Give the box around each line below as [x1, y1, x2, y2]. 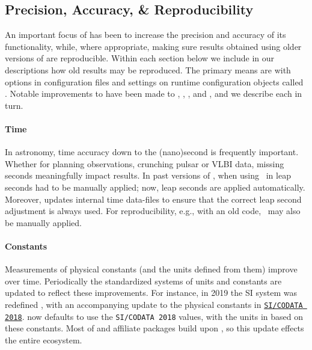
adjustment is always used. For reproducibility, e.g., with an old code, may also [5, 204, 301, 217]
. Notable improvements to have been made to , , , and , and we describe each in [5, 87, 302, 100]
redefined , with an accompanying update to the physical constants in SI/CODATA [5, 298, 303, 310]
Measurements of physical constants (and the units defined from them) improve [5, 263, 298, 275]
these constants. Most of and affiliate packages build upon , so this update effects [5, 322, 304, 334]
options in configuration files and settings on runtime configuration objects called [5, 75, 304, 88]
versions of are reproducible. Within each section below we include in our [5, 52, 275, 64]
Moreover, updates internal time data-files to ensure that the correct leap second [5, 192, 302, 205]
